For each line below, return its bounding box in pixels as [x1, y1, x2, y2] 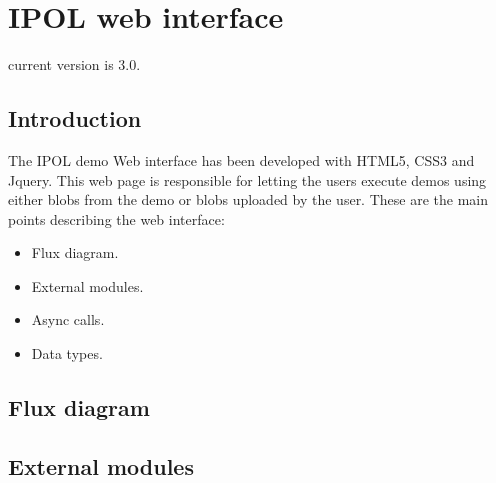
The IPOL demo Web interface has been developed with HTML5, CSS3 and [8, 149, 475, 170]
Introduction [8, 103, 142, 134]
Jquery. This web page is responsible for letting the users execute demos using [8, 169, 487, 190]
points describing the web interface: [8, 208, 225, 229]
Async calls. [31, 309, 105, 330]
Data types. [31, 343, 103, 364]
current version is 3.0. [8, 54, 141, 75]
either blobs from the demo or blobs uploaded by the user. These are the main [8, 189, 488, 210]
